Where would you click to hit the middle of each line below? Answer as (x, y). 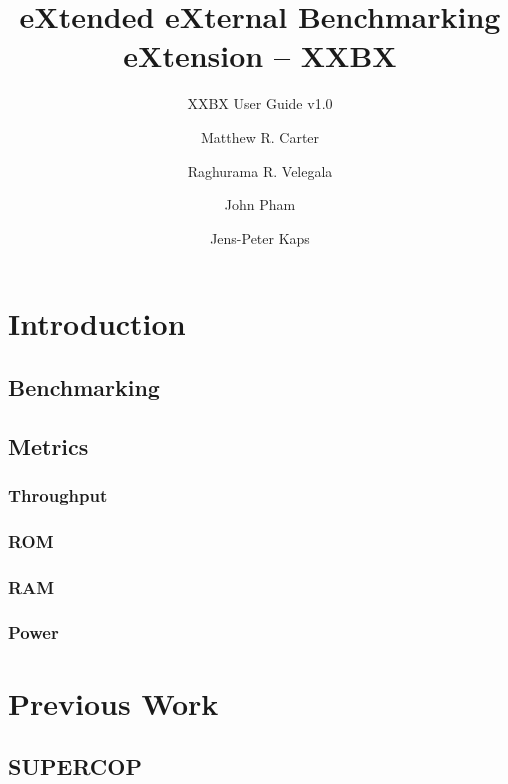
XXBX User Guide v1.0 (260, 103)
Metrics (48, 445)
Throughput (58, 494)
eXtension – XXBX (260, 55)
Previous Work (113, 702)
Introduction (97, 323)
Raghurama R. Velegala (260, 170)
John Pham (260, 204)
